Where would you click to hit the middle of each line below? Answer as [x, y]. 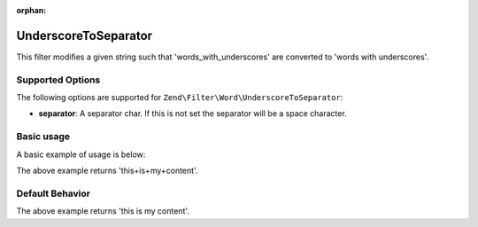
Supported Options [58, 80]
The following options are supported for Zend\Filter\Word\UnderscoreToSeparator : [180, 98]
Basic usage [43, 137]
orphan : [31, 10]
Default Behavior [53, 193]
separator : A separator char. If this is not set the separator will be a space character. [193, 113]
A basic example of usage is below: [81, 154]
